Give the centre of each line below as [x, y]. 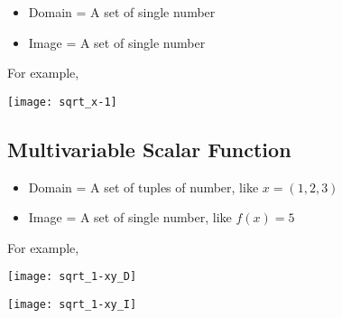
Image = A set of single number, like [130, 217]
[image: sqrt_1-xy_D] [72, 277]
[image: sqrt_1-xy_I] [72, 305]
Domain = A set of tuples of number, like [143, 187]
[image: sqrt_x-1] [62, 102]
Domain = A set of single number [122, 12]
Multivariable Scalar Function [149, 149]
